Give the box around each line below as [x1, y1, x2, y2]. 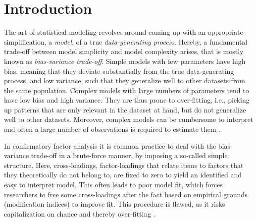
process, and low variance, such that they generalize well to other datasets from [4, 75, 246, 86]
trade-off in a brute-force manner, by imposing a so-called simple [31, 150, 228, 161]
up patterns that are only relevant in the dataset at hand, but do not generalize [4, 104, 246, 114]
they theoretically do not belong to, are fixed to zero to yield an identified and [4, 169, 242, 180]
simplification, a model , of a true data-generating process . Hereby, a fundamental [4, 36, 248, 47]
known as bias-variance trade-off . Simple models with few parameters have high [4, 55, 246, 66]
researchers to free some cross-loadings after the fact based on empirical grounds [4, 189, 248, 199]
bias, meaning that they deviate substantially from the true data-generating [4, 65, 234, 76]
